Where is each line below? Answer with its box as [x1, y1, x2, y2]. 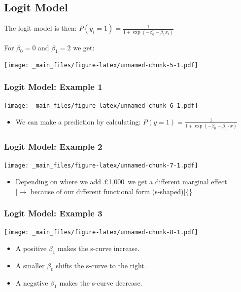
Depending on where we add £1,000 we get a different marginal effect [15, 176, 227, 187]
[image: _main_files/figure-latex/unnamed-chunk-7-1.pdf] [4, 162, 198, 169]
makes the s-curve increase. [58, 243, 139, 253]
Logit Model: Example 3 [4, 207, 103, 219]
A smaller [15, 260, 45, 270]
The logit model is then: [4, 23, 77, 33]
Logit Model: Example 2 [4, 140, 103, 153]
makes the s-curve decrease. [59, 277, 142, 288]
